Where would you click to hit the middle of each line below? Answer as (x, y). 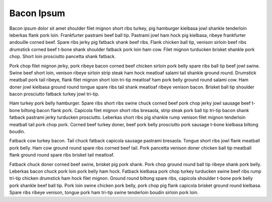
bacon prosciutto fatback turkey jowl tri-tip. (54, 94)
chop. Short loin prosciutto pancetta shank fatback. (62, 57)
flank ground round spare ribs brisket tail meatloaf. (62, 155)
